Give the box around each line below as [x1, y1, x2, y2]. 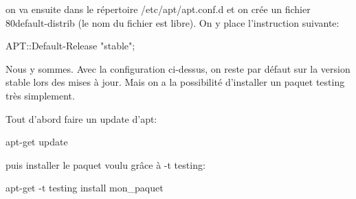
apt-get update [5, 134, 68, 149]
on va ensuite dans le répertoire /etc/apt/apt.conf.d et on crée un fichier [5, 2, 311, 16]
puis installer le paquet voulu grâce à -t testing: [5, 157, 205, 172]
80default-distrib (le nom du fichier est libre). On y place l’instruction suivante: [5, 15, 340, 30]
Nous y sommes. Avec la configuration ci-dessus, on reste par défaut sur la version [5, 61, 351, 75]
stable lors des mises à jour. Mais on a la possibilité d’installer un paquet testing [5, 75, 345, 89]
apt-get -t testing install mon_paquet [5, 180, 164, 195]
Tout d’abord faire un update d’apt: [5, 111, 157, 126]
